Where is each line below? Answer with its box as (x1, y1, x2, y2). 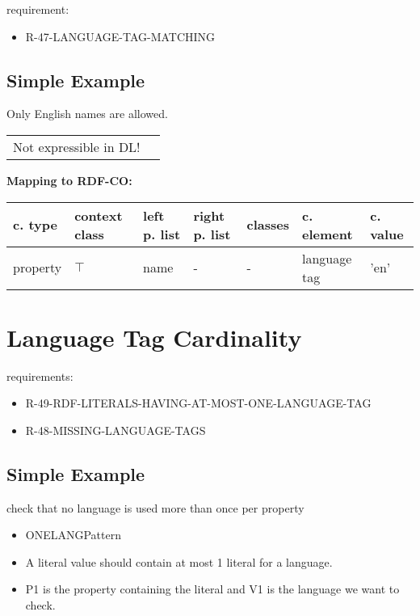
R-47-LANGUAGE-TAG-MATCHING (25, 27, 216, 44)
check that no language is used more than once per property (6, 499, 304, 516)
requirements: (6, 367, 73, 384)
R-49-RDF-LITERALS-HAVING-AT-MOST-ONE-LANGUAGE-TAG (25, 394, 372, 411)
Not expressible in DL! (13, 137, 141, 156)
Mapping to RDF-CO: (6, 171, 132, 188)
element (302, 224, 353, 243)
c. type (13, 215, 57, 234)
